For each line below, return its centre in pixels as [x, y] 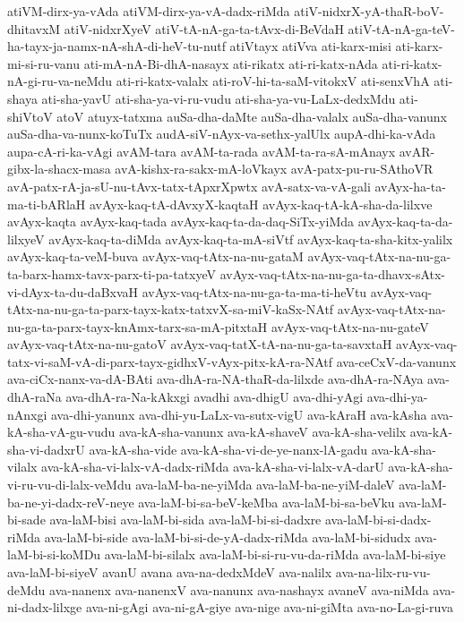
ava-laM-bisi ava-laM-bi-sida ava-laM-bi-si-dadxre [185, 520]
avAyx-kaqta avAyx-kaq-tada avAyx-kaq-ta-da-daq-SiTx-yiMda [181, 222]
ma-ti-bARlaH [47, 204]
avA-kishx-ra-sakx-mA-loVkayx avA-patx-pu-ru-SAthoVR [274, 169]
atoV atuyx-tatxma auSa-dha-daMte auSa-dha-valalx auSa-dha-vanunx [252, 116]
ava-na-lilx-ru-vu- [383, 572]
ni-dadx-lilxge [45, 607]
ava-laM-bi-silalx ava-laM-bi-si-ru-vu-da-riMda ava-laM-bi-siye [275, 554]
